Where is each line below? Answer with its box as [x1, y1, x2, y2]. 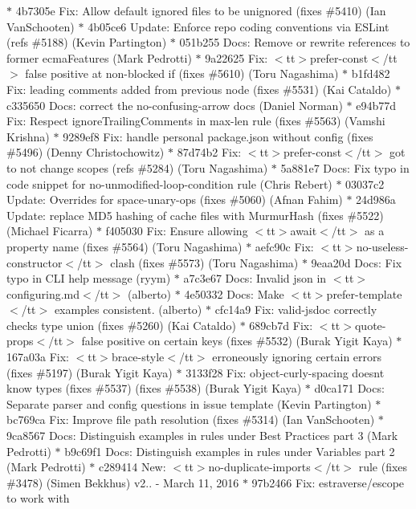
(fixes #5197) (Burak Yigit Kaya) [6, 364, 173, 381]
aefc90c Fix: [255, 238, 314, 254]
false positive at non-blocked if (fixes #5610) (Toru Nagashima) [25, 65, 339, 82]
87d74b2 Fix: [177, 144, 242, 161]
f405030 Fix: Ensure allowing [105, 222, 248, 239]
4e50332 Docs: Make [184, 285, 284, 302]
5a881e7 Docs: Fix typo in [280, 159, 410, 176]
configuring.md [6, 285, 80, 302]
